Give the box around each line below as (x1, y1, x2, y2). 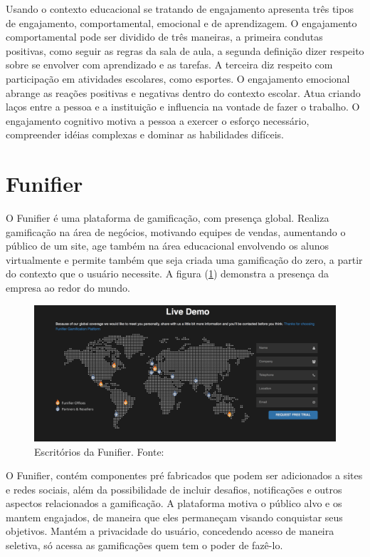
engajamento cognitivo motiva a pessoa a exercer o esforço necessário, (6, 113, 310, 128)
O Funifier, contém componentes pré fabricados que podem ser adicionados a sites (6, 468, 363, 483)
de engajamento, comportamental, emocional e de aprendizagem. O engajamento (6, 15, 357, 30)
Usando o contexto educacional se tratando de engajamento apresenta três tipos (6, 1, 354, 16)
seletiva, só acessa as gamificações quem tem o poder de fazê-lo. (6, 538, 283, 553)
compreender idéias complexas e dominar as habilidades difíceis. (6, 127, 284, 142)
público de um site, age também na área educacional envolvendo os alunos (6, 238, 329, 253)
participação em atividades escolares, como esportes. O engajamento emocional (6, 71, 350, 86)
